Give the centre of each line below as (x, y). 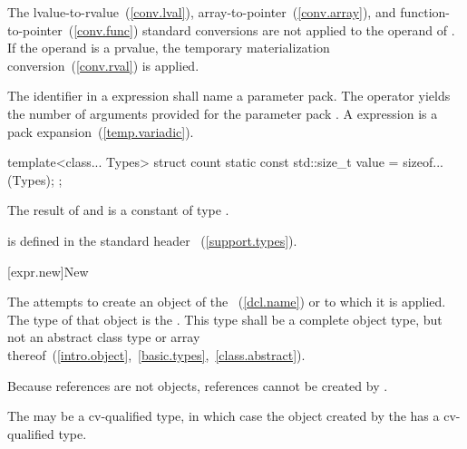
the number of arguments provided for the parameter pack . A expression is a (223, 113)
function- (425, 12)
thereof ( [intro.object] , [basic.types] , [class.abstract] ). (156, 354)
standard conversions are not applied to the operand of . (299, 29)
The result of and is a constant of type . (118, 210)
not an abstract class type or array (104, 337)
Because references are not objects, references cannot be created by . (198, 385)
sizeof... (423, 162)
